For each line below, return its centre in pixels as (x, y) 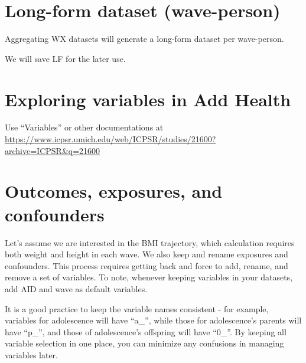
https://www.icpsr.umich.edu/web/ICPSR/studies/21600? (110, 139)
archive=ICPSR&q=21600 (53, 150)
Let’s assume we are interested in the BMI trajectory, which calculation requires (150, 242)
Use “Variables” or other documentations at (84, 127)
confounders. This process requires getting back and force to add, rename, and (147, 265)
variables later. (31, 354)
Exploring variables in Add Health (148, 99)
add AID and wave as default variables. (76, 288)
